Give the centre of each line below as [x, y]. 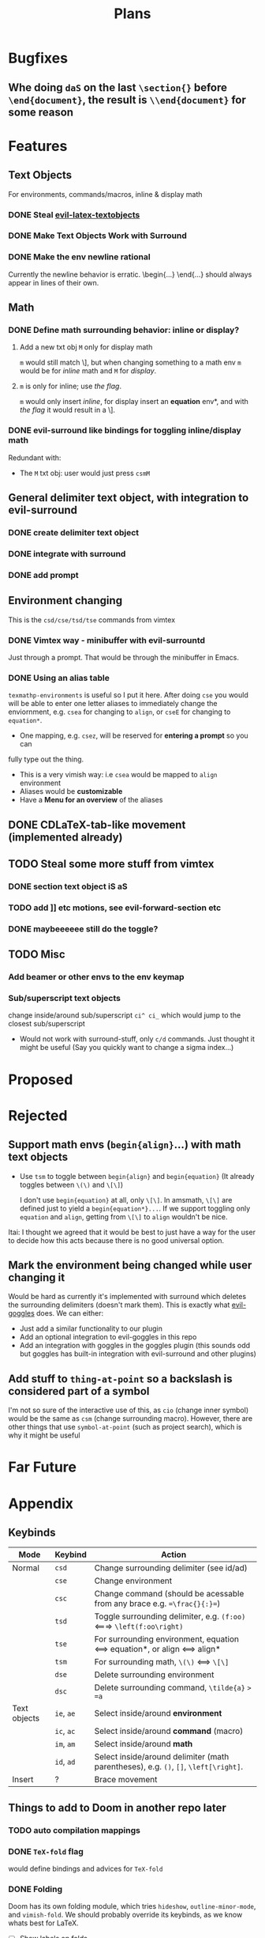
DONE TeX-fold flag [46, 1851]
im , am [65, 1744]
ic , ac [65, 1731]
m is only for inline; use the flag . [71, 386]
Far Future [43, 1467]
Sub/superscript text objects [64, 999]
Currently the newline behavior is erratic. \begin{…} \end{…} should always [130, 274]
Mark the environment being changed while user [130, 1265]
